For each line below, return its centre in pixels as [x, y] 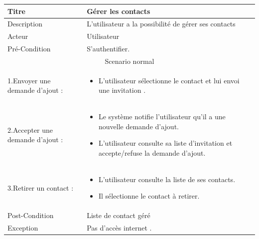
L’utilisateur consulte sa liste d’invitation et [165, 143]
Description [25, 24]
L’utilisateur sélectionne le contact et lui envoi [169, 80]
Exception [23, 228]
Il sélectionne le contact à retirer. [149, 196]
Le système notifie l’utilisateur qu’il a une [162, 117]
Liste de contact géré [119, 215]
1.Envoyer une [29, 80]
